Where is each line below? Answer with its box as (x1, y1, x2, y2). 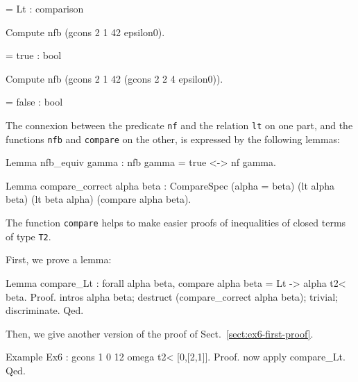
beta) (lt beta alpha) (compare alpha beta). (6, 192, 191, 206)
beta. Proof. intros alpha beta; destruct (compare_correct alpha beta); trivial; (6, 289, 339, 304)
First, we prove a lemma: (6, 252, 112, 267)
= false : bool (6, 94, 63, 109)
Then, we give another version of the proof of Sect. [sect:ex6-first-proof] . (6, 326, 314, 340)
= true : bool (6, 48, 62, 63)
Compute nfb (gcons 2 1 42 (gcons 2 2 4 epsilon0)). (6, 71, 223, 85)
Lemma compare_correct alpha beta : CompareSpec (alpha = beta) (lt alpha (6, 178, 335, 192)
